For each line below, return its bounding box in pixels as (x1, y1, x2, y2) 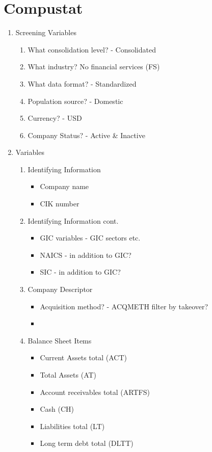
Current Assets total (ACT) (40, 352, 127, 363)
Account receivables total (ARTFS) (40, 386, 150, 397)
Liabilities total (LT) (40, 420, 105, 431)
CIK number (40, 198, 79, 209)
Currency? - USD (28, 113, 82, 123)
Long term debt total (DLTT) (40, 438, 134, 448)
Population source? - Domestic (28, 95, 123, 106)
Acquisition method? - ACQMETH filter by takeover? (40, 301, 208, 311)
